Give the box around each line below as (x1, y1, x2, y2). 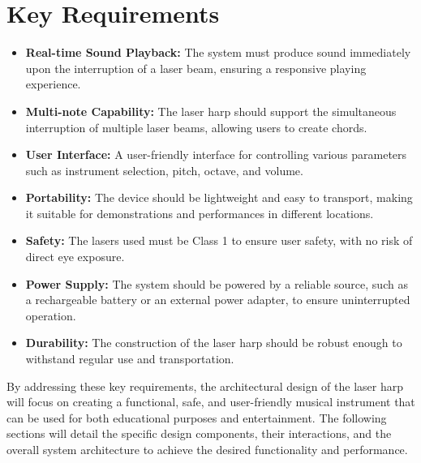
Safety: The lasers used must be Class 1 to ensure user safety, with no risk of (25, 232, 413, 249)
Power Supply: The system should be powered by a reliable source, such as (25, 275, 408, 292)
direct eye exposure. (25, 248, 125, 265)
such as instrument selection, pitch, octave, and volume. (25, 161, 303, 178)
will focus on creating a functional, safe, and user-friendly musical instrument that (6, 393, 415, 410)
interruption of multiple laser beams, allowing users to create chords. (25, 118, 367, 135)
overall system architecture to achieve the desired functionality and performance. (6, 441, 408, 457)
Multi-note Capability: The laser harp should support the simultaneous (25, 102, 397, 119)
